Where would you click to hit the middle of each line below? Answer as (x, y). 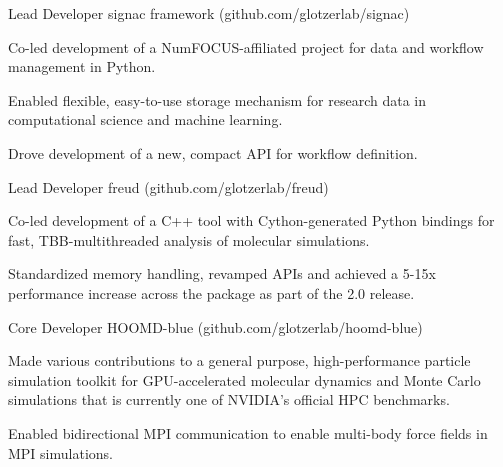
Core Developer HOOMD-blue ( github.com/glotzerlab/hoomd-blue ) (215, 326)
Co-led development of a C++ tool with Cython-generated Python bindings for (251, 220)
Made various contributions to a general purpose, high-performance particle (239, 360)
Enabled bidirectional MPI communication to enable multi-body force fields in (248, 432)
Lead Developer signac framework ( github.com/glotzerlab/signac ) (209, 13)
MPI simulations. (60, 452)
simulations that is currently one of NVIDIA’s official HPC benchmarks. (229, 399)
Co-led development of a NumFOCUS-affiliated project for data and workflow (246, 46)
